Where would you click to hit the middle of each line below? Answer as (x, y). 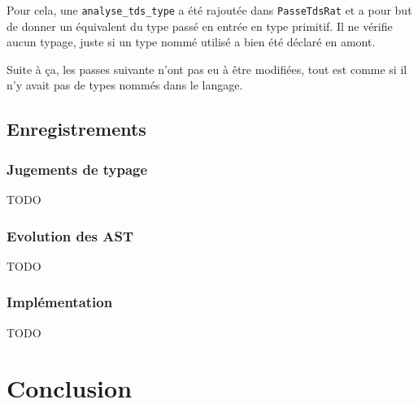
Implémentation (60, 302)
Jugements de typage (77, 169)
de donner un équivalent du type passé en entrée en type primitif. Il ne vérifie (200, 26)
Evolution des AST (70, 235)
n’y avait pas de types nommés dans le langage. (125, 85)
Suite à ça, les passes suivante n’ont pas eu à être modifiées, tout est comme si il (207, 69)
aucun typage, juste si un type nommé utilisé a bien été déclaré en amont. (191, 42)
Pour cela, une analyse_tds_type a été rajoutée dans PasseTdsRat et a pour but (209, 10)
